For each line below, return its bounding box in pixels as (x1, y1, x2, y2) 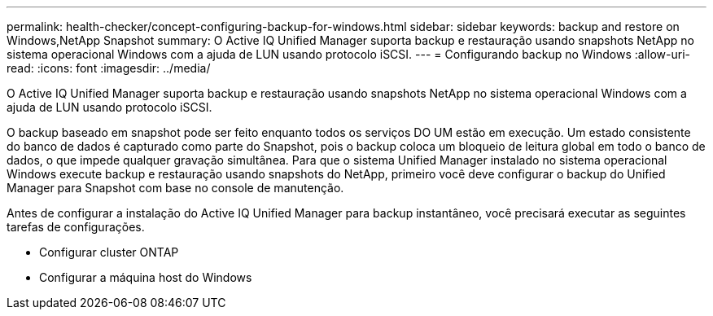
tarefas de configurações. (7, 220, 145, 234)
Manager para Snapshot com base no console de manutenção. (7, 181, 344, 195)
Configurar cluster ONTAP (39, 245, 179, 259)
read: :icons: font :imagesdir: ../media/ (7, 61, 211, 75)
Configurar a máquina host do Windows (39, 270, 252, 284)
